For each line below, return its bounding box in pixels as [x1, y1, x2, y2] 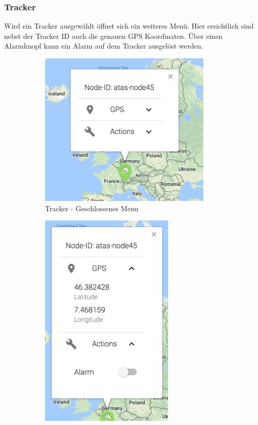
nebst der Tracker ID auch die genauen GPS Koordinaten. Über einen [4, 30, 223, 41]
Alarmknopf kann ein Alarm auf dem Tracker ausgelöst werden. [4, 40, 203, 51]
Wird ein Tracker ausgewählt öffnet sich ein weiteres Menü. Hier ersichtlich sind [4, 20, 254, 31]
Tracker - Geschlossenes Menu [45, 203, 138, 213]
